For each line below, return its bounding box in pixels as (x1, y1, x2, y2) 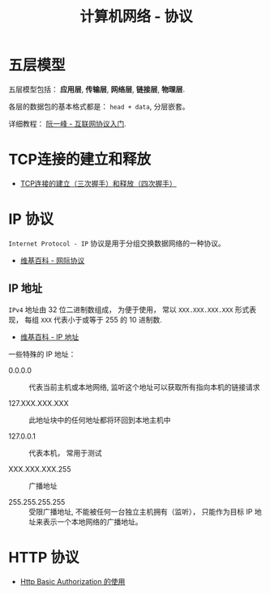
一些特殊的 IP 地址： (8, 349, 76, 359)
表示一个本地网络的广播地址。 (42, 516, 143, 527)
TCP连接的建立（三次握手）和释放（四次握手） (19, 178, 177, 188)
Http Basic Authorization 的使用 (19, 576, 126, 586)
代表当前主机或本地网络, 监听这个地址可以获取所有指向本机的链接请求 (28, 382, 260, 391)
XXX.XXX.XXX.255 (8, 464, 71, 474)
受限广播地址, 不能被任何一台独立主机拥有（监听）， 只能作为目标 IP (28, 506, 253, 516)
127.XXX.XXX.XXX (8, 398, 69, 408)
